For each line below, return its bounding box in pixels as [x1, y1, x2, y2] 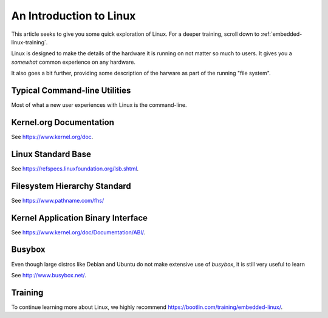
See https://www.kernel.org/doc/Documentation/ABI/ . [11, 228, 146, 236]
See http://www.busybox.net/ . [11, 271, 86, 279]
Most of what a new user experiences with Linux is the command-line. [11, 101, 187, 109]
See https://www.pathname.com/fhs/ [11, 197, 104, 204]
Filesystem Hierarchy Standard [11, 181, 132, 191]
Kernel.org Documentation [11, 117, 115, 127]
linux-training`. [11, 38, 48, 46]
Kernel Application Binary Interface [11, 212, 148, 223]
